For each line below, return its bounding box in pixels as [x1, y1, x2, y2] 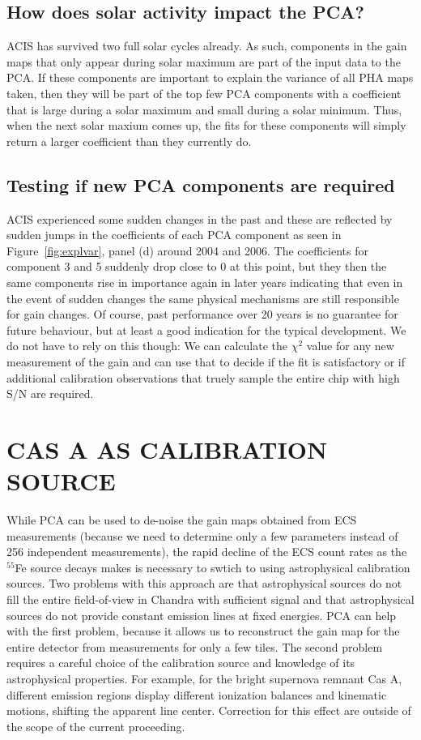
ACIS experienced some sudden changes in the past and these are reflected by [6, 210, 393, 227]
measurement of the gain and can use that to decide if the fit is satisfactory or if [6, 353, 406, 370]
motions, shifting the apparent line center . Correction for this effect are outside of [6, 702, 411, 719]
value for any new [306, 337, 394, 354]
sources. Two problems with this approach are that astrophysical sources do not [6, 575, 402, 592]
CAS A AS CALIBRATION [6, 432, 328, 465]
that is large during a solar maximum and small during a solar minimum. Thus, [6, 101, 402, 118]
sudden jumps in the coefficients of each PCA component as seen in [6, 226, 342, 243]
